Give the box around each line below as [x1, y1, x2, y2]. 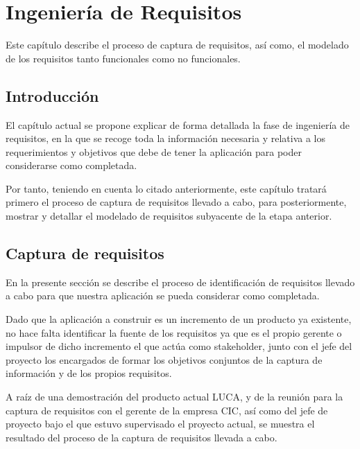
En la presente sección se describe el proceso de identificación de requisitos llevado [6, 274, 355, 289]
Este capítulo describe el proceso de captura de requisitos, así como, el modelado [6, 37, 349, 52]
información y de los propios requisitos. [6, 366, 172, 380]
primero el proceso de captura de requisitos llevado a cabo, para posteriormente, [6, 195, 347, 209]
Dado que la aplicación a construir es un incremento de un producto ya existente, [6, 312, 352, 326]
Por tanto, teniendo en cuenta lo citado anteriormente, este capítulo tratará [6, 181, 327, 195]
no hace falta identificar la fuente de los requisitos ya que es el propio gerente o [6, 325, 342, 340]
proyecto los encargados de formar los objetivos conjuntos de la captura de [6, 352, 323, 367]
